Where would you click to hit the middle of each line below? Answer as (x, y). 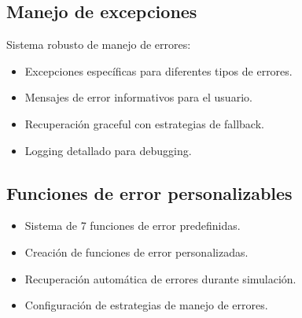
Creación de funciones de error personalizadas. (136, 251)
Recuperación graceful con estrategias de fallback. (144, 123)
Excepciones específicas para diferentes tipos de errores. (158, 70)
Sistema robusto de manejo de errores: (99, 44)
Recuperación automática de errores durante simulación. (160, 278)
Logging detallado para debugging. (108, 150)
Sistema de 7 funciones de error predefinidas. (133, 226)
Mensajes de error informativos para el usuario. (138, 97)
